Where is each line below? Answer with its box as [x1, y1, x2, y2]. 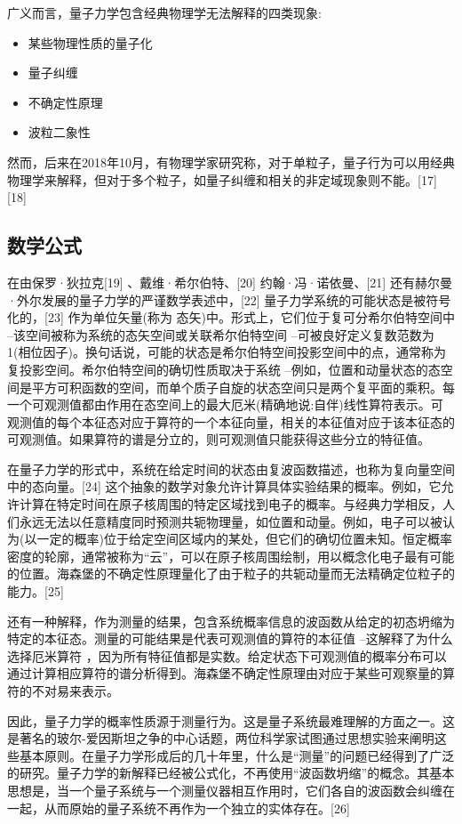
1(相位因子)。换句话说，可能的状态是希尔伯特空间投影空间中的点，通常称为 [7, 343, 446, 361]
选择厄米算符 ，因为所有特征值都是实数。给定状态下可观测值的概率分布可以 [7, 646, 447, 665]
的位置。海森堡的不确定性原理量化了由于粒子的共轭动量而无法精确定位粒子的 [7, 564, 455, 583]
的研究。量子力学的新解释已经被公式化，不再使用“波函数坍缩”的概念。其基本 [7, 763, 455, 782]
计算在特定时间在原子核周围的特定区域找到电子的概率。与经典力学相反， [19, 495, 442, 513]
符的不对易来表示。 [7, 682, 119, 700]
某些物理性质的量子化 [28, 33, 153, 52]
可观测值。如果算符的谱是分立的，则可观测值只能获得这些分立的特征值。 [7, 430, 430, 448]
